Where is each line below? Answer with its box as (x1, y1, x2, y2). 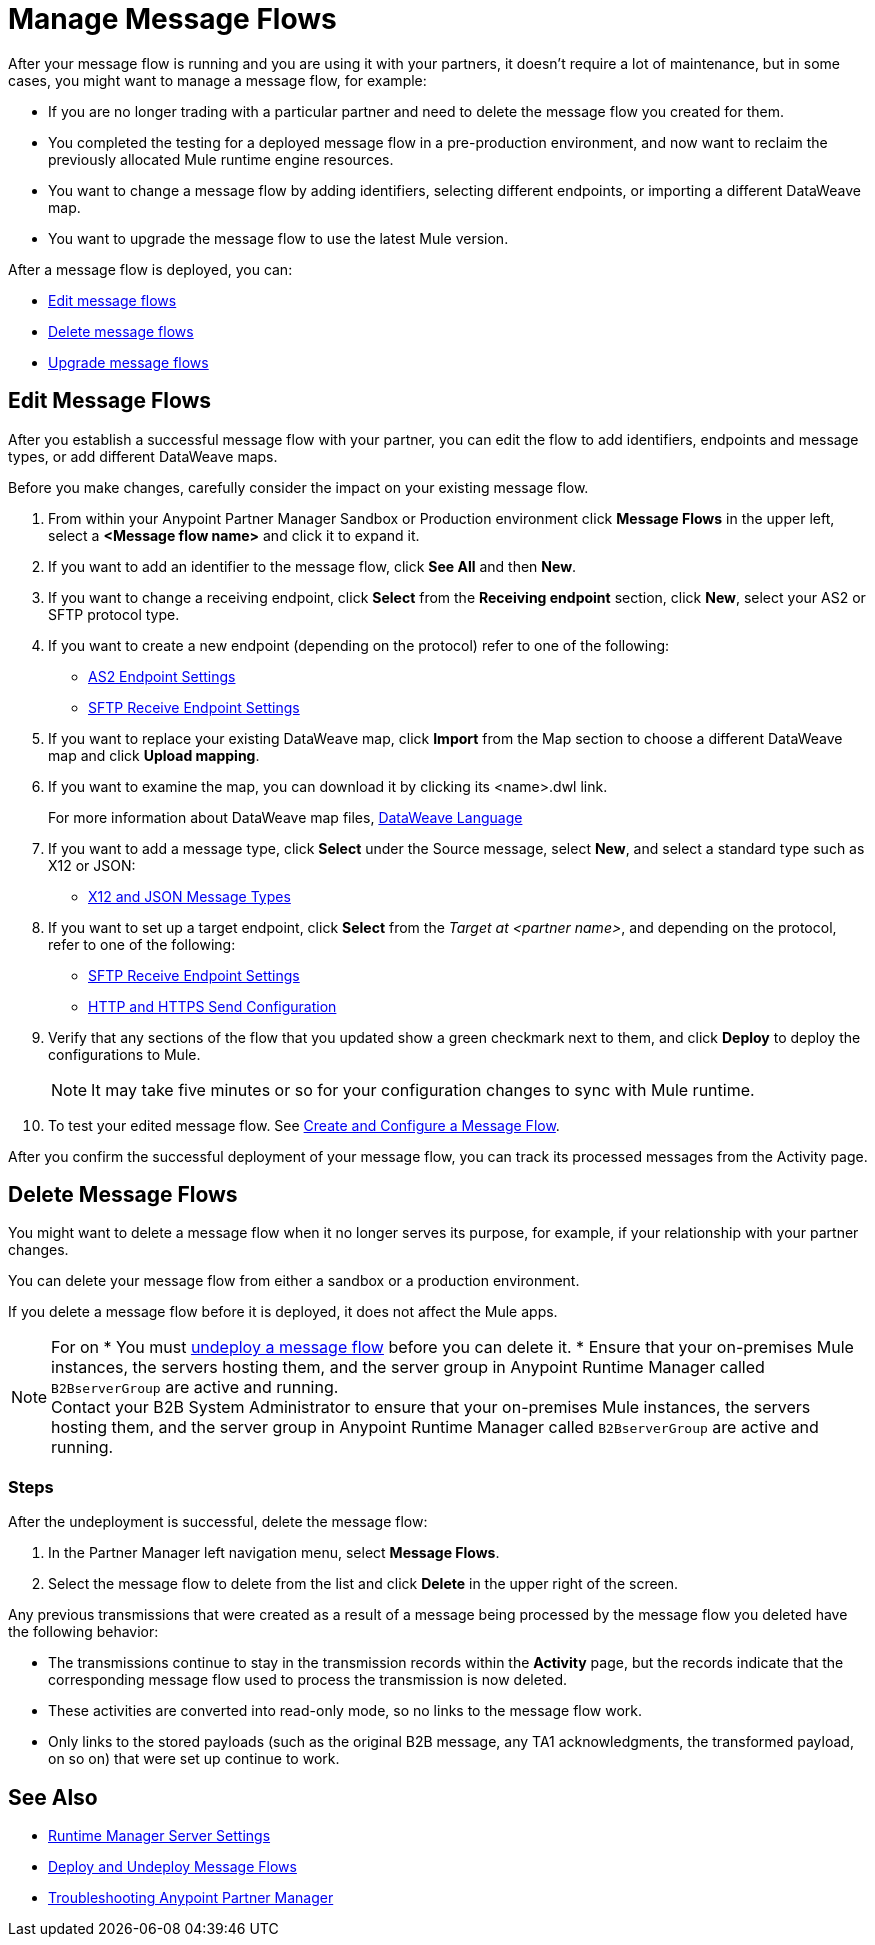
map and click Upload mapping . (48, 746, 260, 764)
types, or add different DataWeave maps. (8, 447, 278, 465)
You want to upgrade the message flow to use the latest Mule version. (48, 229, 509, 247)
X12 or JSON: (48, 856, 136, 874)
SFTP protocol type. (48, 605, 180, 623)
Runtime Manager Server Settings (48, 1827, 271, 1845)
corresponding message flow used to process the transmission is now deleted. (48, 1671, 568, 1689)
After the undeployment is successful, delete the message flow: (8, 1513, 428, 1531)
